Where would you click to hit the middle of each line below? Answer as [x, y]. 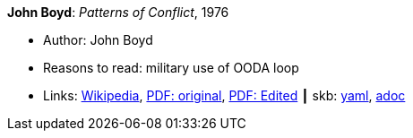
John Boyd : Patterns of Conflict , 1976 [118, 12]
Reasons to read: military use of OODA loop [171, 68]
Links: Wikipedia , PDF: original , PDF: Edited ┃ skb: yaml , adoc [224, 95]
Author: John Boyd [98, 40]
